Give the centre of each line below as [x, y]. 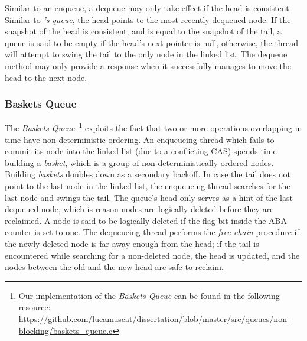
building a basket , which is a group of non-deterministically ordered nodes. [139, 162]
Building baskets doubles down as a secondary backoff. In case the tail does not [148, 174]
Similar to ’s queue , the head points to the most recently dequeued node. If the [148, 19]
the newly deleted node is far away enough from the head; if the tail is [132, 243]
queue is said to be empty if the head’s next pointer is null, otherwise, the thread [152, 42]
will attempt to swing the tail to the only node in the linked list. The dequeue [146, 54]
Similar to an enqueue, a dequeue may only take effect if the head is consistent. [148, 8]
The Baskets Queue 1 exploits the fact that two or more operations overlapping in [153, 127]
